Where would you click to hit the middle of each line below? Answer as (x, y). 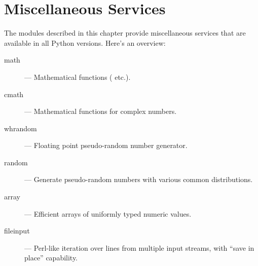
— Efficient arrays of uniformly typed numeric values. (108, 213)
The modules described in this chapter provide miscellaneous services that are (125, 33)
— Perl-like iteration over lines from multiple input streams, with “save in (139, 247)
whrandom (21, 128)
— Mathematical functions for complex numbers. (101, 111)
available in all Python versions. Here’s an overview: (85, 42)
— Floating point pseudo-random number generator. (106, 145)
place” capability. (51, 258)
